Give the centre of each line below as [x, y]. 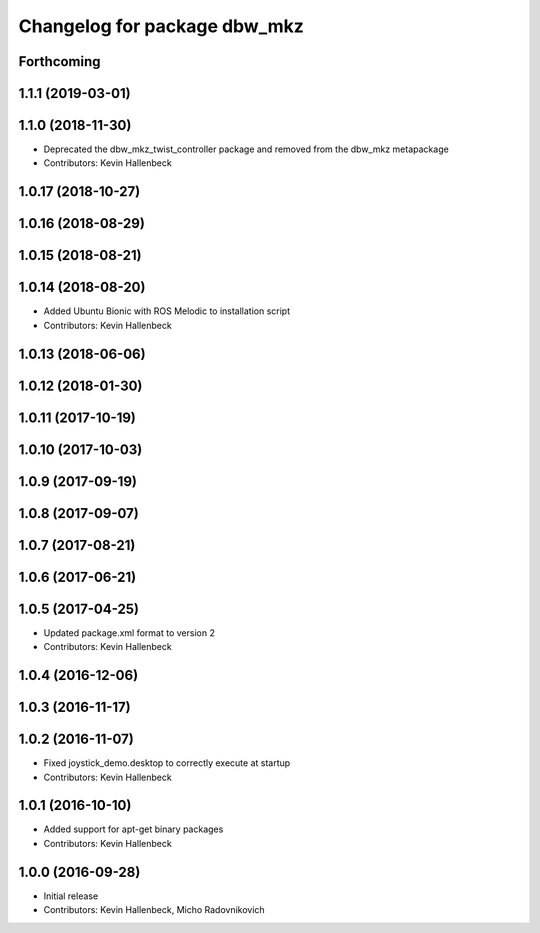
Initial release [71, 896]
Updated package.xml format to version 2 [129, 632]
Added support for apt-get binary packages [133, 829]
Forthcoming [59, 61]
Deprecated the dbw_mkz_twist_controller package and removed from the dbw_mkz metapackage [246, 149]
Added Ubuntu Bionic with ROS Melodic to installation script [167, 311]
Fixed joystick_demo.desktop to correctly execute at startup [167, 763]
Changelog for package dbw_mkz [161, 26]
